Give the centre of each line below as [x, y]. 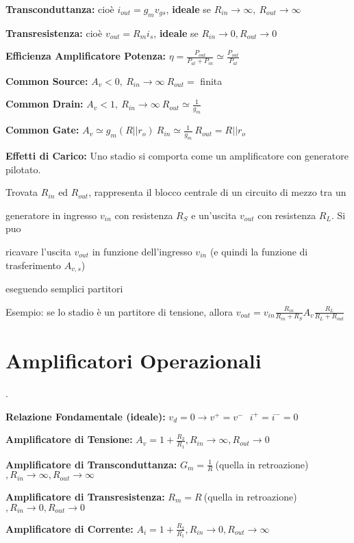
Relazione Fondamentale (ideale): [86, 416]
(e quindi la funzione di [259, 251]
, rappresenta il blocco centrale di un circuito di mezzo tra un [217, 192]
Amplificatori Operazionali [134, 361]
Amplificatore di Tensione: [69, 439]
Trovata [22, 192]
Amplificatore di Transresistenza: [85, 496]
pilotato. [23, 169]
